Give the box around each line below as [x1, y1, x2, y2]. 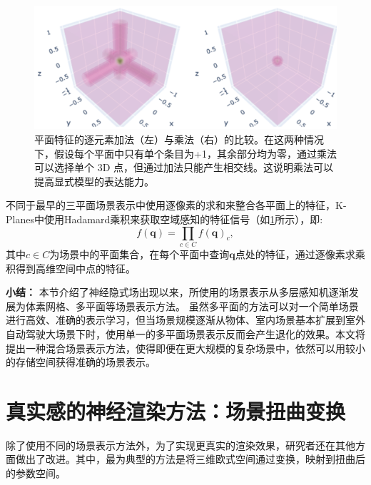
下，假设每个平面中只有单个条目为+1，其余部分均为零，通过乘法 [34, 145, 337, 160]
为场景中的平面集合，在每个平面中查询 [49, 246, 230, 261]
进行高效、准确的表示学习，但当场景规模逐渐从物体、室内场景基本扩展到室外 [6, 312, 365, 327]
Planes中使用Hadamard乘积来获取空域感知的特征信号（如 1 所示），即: [6, 212, 323, 227]
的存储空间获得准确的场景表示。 [6, 354, 156, 369]
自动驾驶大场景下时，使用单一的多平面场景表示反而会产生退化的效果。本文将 [6, 326, 365, 341]
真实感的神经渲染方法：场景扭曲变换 [6, 396, 346, 425]
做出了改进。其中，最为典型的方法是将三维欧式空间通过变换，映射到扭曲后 [15, 451, 365, 466]
